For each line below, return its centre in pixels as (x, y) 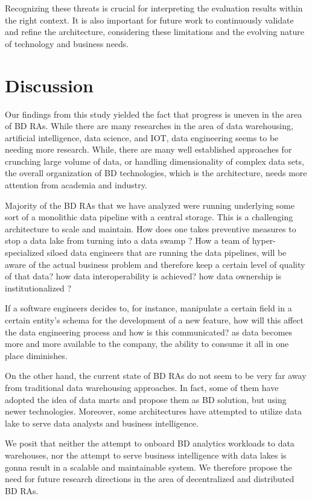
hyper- (264, 240)
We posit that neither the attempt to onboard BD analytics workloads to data (150, 443)
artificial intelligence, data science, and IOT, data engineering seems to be (142, 137)
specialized (25, 253)
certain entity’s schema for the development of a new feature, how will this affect (154, 320)
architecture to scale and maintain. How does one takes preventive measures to (151, 228)
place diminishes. (36, 355)
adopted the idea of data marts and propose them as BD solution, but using (146, 399)
